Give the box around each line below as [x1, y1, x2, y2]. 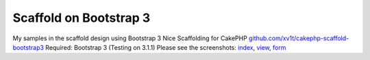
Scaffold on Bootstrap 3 [12, 10, 151, 25]
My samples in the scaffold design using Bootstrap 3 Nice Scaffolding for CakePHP [12, 34, 248, 42]
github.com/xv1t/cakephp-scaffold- [249, 34, 349, 42]
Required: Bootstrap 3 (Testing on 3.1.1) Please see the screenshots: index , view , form [45, 43, 286, 51]
